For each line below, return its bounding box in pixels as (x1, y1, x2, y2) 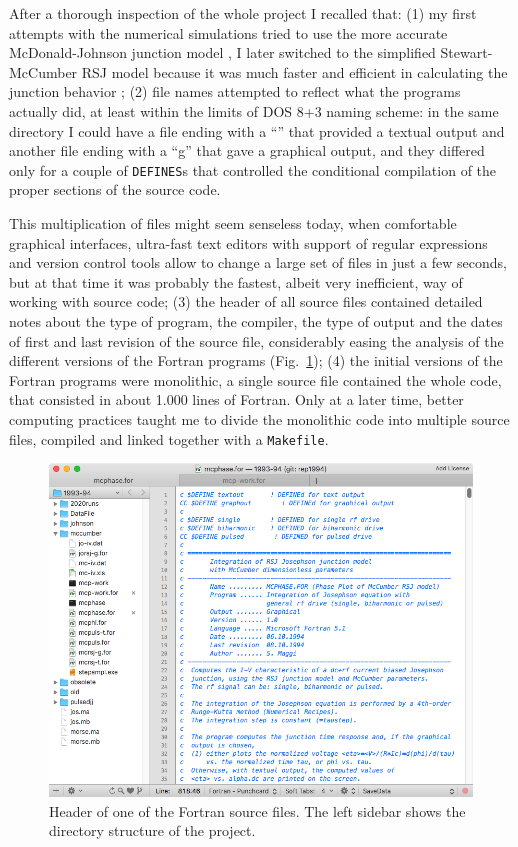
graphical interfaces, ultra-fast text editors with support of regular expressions (9, 232, 488, 253)
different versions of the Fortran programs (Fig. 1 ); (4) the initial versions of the (9, 350, 503, 371)
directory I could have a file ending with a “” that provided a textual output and (9, 120, 505, 141)
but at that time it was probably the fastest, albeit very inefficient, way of (9, 271, 463, 292)
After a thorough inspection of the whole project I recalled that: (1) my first (9, 3, 477, 23)
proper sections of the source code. (9, 179, 221, 200)
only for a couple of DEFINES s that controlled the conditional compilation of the (9, 159, 497, 180)
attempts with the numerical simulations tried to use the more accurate (9, 22, 448, 43)
